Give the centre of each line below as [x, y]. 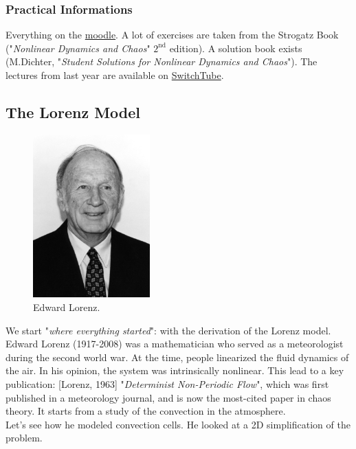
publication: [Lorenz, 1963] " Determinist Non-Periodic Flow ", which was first [167, 383]
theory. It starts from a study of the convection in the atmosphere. [146, 411]
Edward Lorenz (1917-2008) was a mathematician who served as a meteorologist [175, 344]
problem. [24, 438]
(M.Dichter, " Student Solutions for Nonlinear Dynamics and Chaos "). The [162, 61]
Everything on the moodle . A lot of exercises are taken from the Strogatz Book [172, 35]
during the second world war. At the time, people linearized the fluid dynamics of [177, 357]
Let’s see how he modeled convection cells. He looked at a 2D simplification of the [178, 424]
